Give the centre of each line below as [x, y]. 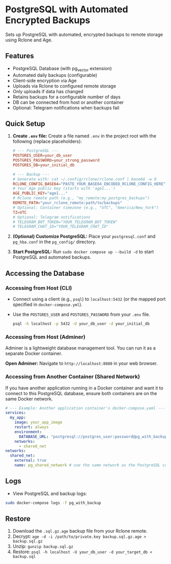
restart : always [32, 427]
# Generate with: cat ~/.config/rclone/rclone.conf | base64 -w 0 [84, 179]
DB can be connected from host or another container [68, 102]
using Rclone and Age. [29, 40]
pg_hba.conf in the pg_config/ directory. [54, 242]
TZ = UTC [20, 212]
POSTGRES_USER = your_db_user [42, 156]
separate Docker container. [34, 354]
